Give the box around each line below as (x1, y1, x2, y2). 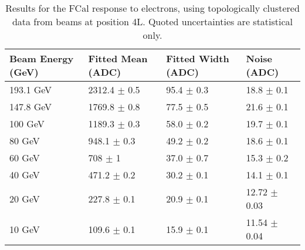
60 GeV (9, 151, 40, 164)
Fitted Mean (88, 52, 148, 65)
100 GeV (9, 117, 45, 130)
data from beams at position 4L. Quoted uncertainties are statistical (12, 15, 293, 28)
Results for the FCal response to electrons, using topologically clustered (5, 1, 300, 15)
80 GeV (9, 134, 40, 147)
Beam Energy (9, 52, 74, 65)
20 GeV (9, 191, 40, 205)
